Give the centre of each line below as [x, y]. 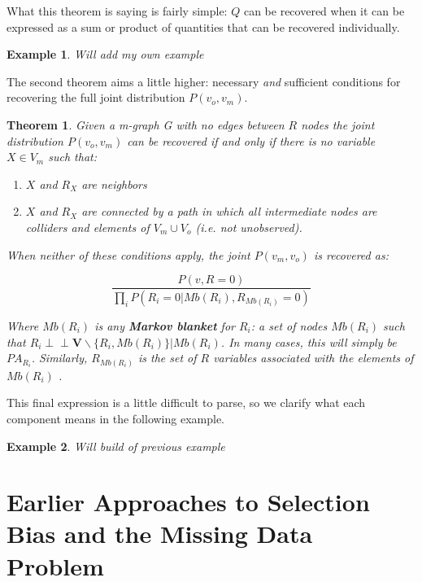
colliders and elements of [87, 227]
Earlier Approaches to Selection [188, 502]
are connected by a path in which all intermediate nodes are [229, 211]
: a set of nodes [289, 326]
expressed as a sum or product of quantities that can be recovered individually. [203, 26]
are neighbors [114, 184]
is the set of [167, 358]
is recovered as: [351, 254]
